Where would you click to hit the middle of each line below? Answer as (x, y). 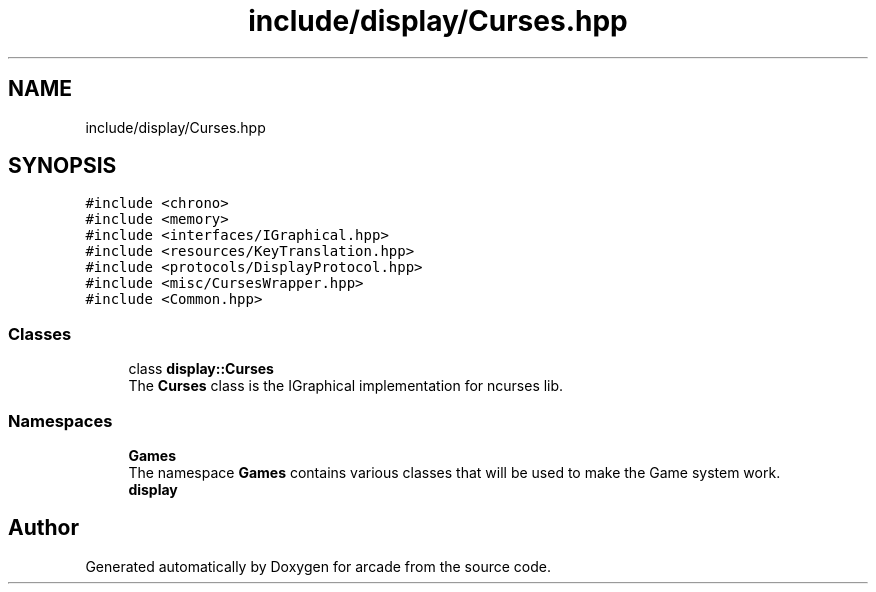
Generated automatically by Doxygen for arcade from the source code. (318, 566)
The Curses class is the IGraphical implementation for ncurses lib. (346, 386)
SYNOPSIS (62, 166)
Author (43, 528)
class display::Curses (201, 369)
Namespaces (60, 420)
